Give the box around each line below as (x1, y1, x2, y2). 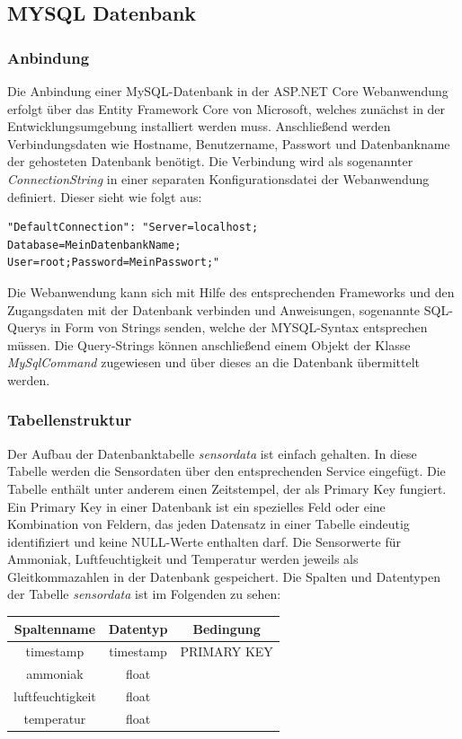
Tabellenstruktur (7, 409, 132, 431)
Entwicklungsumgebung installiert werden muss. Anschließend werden (7, 117, 391, 136)
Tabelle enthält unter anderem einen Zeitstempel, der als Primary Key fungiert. (7, 479, 447, 497)
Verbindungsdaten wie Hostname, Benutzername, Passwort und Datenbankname (7, 134, 450, 153)
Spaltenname (13, 619, 96, 638)
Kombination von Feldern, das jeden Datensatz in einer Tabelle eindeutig (7, 515, 410, 533)
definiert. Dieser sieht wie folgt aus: (7, 187, 202, 206)
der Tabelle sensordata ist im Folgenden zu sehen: (7, 585, 281, 603)
